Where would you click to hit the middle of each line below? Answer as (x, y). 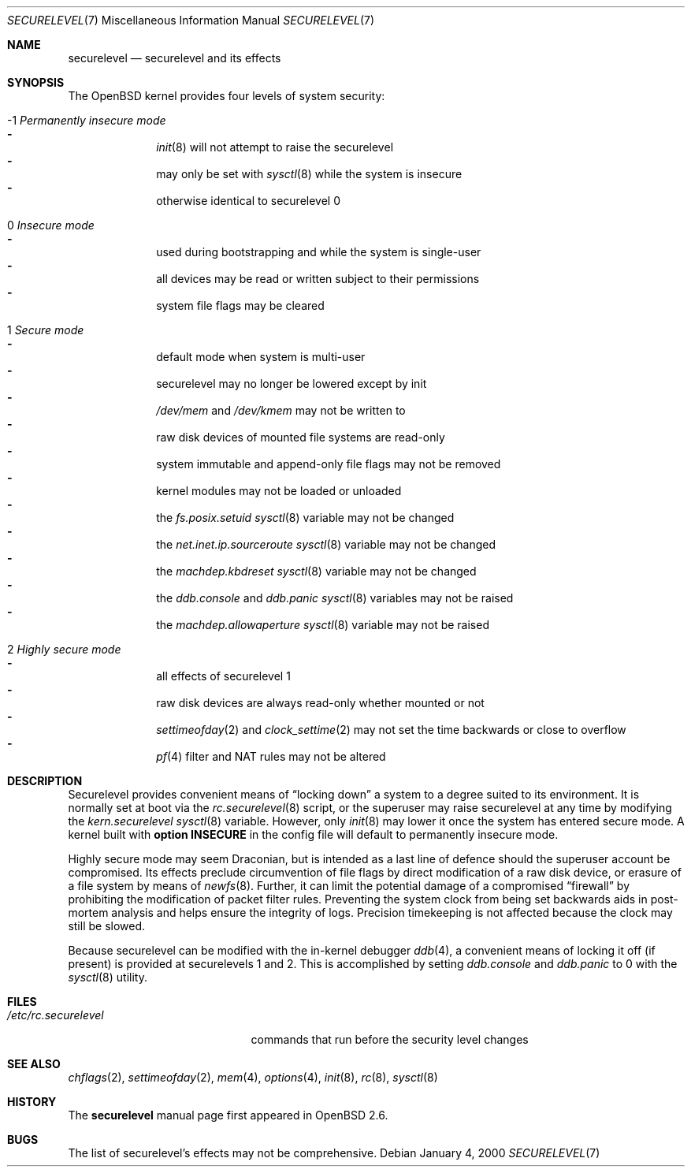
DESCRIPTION (45, 781)
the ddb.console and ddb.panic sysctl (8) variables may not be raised (335, 598)
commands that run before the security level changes (390, 1039)
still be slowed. (107, 926)
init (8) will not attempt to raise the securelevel (275, 147)
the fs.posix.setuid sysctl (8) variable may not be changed (305, 518)
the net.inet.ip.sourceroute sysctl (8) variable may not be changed (326, 544)
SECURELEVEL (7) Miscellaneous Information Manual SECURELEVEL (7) (191, 20)
